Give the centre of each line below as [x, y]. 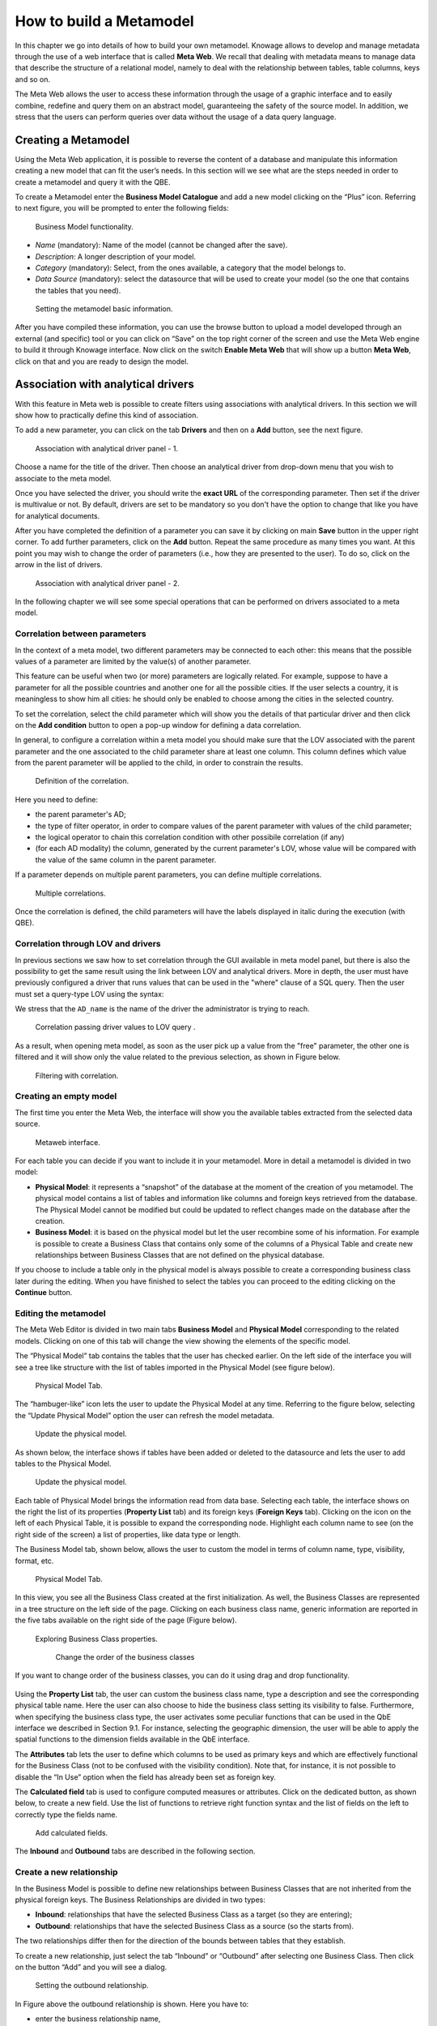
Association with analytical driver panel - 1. [106, 448]
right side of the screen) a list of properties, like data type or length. [128, 1534]
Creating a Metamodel [72, 140]
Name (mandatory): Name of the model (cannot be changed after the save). [161, 245]
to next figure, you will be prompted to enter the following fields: [122, 208]
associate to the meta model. [64, 478]
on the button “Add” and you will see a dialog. [91, 1967]
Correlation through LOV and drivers [88, 944]
